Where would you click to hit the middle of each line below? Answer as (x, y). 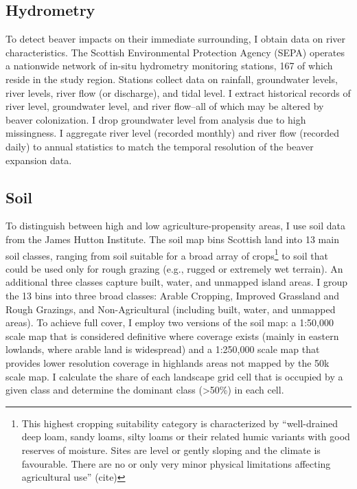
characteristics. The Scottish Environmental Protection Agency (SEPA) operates (175, 52)
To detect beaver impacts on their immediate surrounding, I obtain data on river (176, 39)
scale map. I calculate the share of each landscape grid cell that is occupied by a (174, 376)
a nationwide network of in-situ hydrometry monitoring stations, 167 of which (169, 66)
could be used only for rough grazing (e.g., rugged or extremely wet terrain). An (174, 268)
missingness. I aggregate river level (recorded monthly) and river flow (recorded (172, 133)
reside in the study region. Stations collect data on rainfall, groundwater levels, (172, 79)
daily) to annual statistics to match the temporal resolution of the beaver (160, 146)
